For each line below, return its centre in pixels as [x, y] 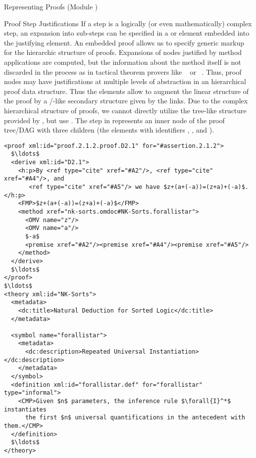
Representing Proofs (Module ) [51, 6]
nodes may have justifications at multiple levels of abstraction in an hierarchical [125, 81]
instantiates [25, 409]
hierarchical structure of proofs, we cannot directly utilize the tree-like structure [125, 110]
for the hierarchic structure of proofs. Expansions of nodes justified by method [123, 52]
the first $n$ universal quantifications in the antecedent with [135, 418]
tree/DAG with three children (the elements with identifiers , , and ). [109, 130]
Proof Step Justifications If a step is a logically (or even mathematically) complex [128, 23]
